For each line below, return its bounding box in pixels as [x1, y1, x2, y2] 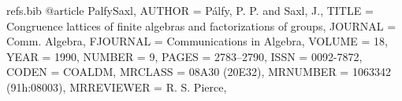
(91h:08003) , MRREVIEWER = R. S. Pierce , [6, 78, 227, 95]
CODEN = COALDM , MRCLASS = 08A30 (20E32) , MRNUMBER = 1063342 [6, 63, 391, 80]
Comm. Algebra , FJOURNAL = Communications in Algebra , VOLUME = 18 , [6, 33, 388, 49]
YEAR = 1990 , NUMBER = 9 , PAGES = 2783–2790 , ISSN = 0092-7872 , [6, 48, 363, 64]
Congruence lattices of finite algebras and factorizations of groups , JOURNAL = [6, 17, 396, 34]
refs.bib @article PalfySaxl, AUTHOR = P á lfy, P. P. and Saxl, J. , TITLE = [6, 2, 374, 18]
